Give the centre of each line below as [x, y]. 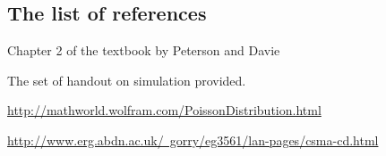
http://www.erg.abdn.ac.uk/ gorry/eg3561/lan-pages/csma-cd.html [193, 140]
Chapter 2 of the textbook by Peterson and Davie [144, 50]
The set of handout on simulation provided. [127, 80]
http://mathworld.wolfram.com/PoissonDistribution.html [164, 110]
